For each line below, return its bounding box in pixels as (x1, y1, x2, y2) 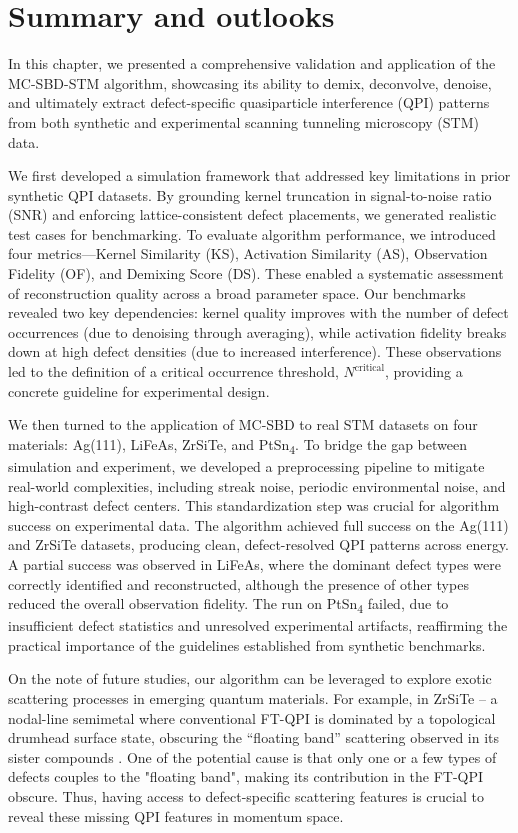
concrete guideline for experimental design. (8, 380, 270, 401)
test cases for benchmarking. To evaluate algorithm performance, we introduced (8, 223, 496, 244)
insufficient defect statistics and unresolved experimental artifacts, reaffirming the (8, 615, 508, 636)
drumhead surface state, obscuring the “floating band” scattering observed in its (8, 727, 500, 748)
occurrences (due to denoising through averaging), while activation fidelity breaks (8, 321, 507, 342)
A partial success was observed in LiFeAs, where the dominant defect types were (8, 553, 501, 574)
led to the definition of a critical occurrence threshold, (8, 361, 339, 382)
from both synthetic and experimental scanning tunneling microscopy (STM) (8, 111, 479, 132)
